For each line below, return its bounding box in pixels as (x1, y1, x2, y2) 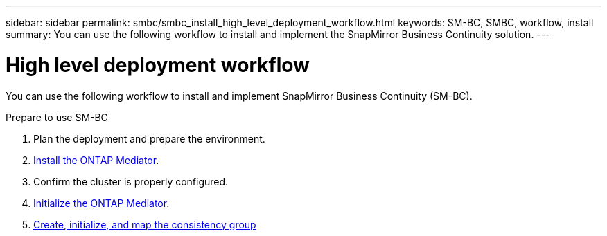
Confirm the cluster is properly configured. (33, 175, 229, 188)
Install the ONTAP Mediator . (33, 154, 159, 166)
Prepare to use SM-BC (6, 111, 108, 123)
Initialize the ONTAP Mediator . (33, 197, 170, 209)
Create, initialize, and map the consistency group (33, 218, 256, 230)
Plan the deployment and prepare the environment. (33, 132, 265, 145)
